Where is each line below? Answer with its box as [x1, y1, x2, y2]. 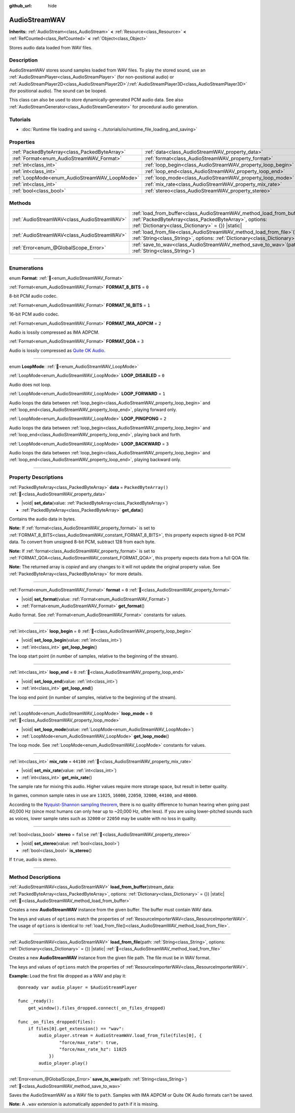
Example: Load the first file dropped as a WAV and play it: [9, 973, 126, 979]
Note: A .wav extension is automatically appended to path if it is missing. [9, 1101, 159, 1107]
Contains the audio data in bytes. [9, 516, 76, 522]
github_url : [9, 3, 32, 8]
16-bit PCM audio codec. [9, 311, 59, 317]
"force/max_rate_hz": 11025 [59, 1046, 127, 1052]
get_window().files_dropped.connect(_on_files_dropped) [28, 1005, 166, 1010]
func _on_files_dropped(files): [18, 1019, 96, 1025]
